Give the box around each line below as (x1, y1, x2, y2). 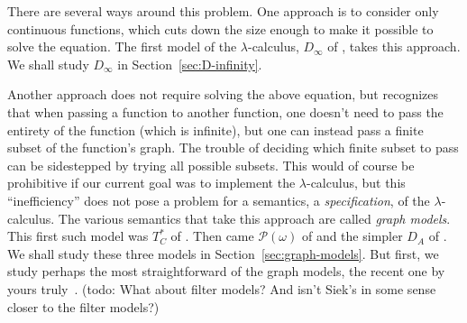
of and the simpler (301, 226, 403, 245)
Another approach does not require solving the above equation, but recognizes (7, 85, 439, 104)
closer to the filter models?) (7, 297, 160, 316)
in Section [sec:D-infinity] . (117, 54, 262, 73)
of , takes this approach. (327, 37, 461, 56)
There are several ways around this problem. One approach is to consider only (7, 2, 439, 20)
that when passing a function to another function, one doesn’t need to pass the (7, 102, 444, 121)
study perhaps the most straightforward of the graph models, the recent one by (7, 262, 445, 281)
